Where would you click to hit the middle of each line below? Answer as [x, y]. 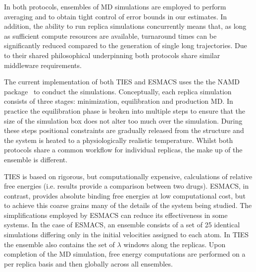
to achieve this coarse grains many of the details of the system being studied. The [128, 205]
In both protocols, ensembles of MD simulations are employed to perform [115, 6]
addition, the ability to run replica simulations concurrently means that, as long [125, 26]
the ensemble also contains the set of [59, 244]
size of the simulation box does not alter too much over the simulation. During [123, 120]
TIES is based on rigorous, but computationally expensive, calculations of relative [128, 176]
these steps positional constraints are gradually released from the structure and [124, 130]
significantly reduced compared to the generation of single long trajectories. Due [126, 45]
